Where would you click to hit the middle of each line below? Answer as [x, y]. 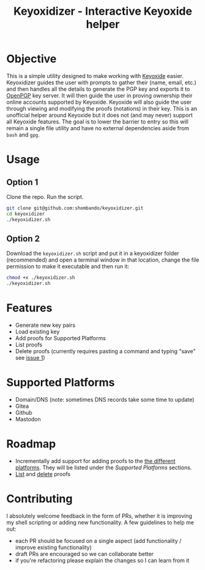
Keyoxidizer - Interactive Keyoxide [103, 11]
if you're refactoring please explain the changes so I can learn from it [102, 560]
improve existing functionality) [53, 547]
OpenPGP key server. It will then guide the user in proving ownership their [99, 95]
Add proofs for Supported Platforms [60, 338]
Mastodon [28, 419]
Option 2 [23, 239]
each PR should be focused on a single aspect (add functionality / [98, 541]
